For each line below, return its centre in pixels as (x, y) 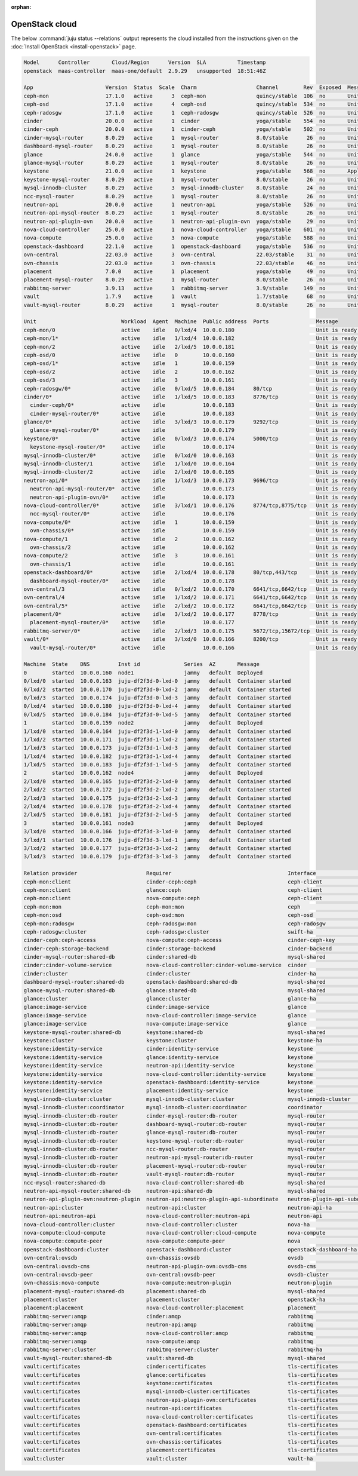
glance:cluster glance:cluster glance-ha (170, 999)
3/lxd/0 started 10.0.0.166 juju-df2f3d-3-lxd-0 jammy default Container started (158, 831)
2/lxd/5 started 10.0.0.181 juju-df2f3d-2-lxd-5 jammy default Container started (158, 815)
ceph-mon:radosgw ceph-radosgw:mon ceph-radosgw (175, 923)
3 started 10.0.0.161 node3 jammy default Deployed (143, 823)
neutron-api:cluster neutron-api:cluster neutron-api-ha (178, 1208)
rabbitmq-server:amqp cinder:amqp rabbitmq (168, 1316)
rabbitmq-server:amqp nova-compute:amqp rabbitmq (168, 1342)
